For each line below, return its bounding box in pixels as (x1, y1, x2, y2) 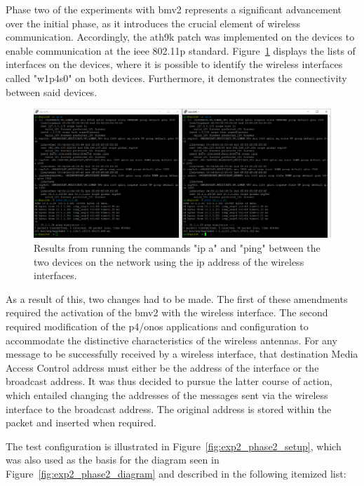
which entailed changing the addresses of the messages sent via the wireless (6, 387, 328, 402)
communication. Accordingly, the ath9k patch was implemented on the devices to (6, 29, 355, 44)
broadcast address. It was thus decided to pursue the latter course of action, (6, 374, 332, 389)
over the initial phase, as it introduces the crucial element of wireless (6, 15, 301, 30)
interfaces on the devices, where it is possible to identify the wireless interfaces (6, 57, 343, 72)
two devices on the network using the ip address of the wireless (34, 254, 304, 269)
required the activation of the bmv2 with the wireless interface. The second (6, 305, 328, 320)
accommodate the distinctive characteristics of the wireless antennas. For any (6, 332, 337, 347)
